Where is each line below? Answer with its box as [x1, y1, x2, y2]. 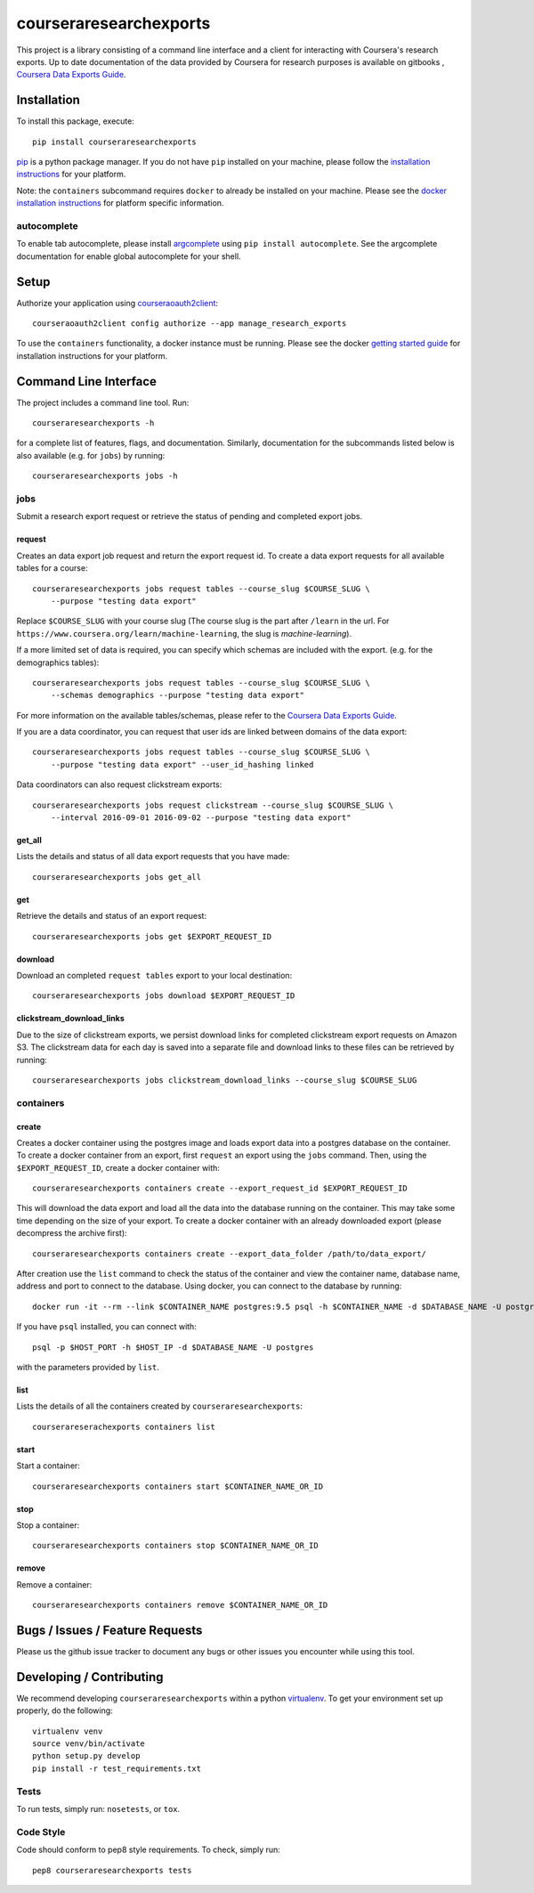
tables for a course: [16, 563, 88, 573]
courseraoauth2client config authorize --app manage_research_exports [32, 319, 347, 329]
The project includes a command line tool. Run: [16, 397, 190, 408]
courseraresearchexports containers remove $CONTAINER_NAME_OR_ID [32, 1600, 328, 1611]
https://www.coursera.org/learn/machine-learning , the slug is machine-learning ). [16, 628, 352, 638]
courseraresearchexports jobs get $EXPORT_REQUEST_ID [32, 931, 271, 941]
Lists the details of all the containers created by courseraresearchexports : [16, 1401, 303, 1411]
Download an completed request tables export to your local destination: [16, 971, 293, 980]
